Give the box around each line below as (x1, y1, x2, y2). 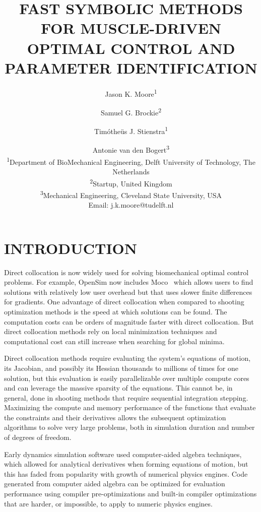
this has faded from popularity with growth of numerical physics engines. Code (4, 468, 248, 479)
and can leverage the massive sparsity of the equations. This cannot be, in (4, 382, 233, 393)
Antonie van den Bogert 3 (92, 143, 170, 155)
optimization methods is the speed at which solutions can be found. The (4, 306, 227, 316)
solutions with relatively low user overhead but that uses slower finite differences (4, 286, 252, 297)
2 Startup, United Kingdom (90, 176, 172, 188)
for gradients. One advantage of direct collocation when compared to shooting (4, 296, 244, 307)
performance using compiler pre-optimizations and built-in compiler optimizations (4, 488, 257, 499)
